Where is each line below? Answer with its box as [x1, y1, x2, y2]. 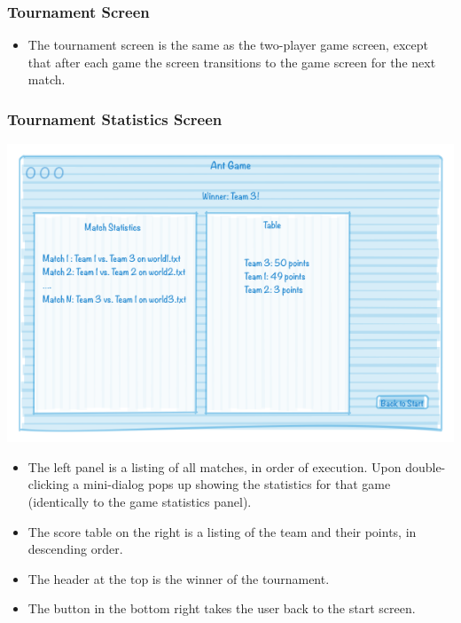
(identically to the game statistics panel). [27, 493, 252, 510]
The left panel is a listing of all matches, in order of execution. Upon [27, 457, 402, 476]
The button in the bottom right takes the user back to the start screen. [27, 599, 416, 618]
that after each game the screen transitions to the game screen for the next [27, 52, 436, 71]
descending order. [27, 540, 123, 558]
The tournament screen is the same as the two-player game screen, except [27, 35, 428, 54]
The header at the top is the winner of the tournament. [27, 569, 330, 588]
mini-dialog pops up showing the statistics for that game [83, 475, 391, 493]
